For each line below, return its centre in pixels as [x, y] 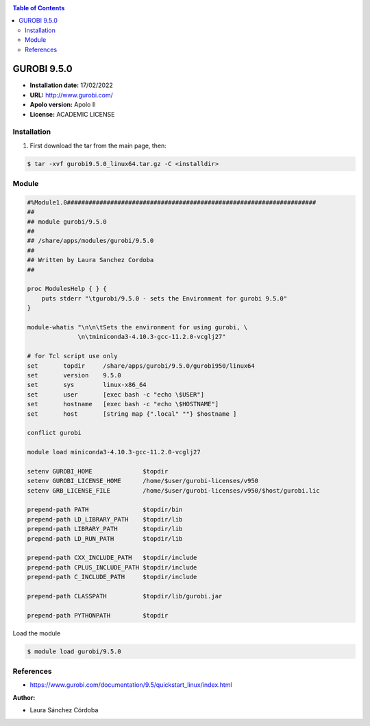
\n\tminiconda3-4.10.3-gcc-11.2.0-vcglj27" [152, 337]
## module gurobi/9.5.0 [67, 222]
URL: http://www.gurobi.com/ [71, 95]
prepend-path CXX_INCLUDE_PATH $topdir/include [112, 558]
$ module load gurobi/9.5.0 [74, 651]
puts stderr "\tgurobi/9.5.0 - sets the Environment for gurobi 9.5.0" [164, 298]
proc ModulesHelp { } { [67, 289]
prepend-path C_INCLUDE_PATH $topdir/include [112, 577]
